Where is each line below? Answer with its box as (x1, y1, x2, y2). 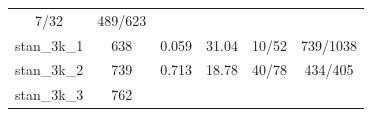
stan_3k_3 (15, 84, 84, 105)
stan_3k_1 (15, 34, 84, 55)
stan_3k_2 (15, 59, 84, 80)
